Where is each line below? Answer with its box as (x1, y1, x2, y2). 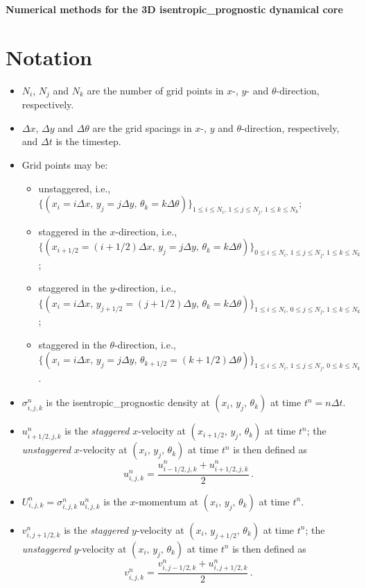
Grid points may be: (21, 157, 108, 171)
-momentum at (135, 494, 199, 508)
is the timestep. (55, 134, 121, 149)
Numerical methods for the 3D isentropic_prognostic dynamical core (6, 2, 343, 16)
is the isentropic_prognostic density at (46, 395, 210, 410)
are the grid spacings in (92, 120, 192, 135)
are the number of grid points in (87, 83, 224, 97)
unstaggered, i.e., (38, 180, 111, 195)
